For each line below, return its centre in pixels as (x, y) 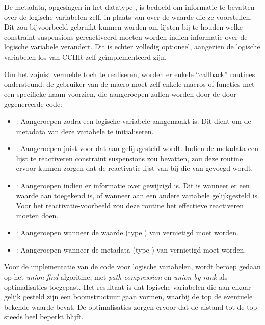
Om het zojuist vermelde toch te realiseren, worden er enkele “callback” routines (130, 74)
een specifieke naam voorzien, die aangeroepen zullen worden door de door (120, 94)
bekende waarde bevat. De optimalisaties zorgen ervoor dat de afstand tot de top (131, 306)
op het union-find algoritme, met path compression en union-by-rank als (116, 277)
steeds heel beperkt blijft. (44, 317)
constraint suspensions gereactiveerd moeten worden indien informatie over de (126, 36)
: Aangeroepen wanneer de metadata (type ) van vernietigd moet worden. (131, 249)
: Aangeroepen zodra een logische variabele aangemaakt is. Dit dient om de (134, 121)
